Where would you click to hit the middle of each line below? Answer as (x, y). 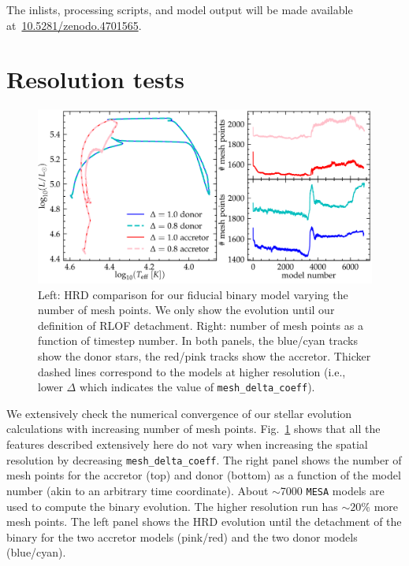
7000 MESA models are (332, 490)
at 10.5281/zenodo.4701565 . (74, 25)
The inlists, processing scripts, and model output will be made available (180, 9)
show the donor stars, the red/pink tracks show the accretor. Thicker (204, 355)
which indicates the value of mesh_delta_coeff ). (197, 387)
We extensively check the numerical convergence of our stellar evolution (179, 413)
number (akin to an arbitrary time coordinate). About (138, 490)
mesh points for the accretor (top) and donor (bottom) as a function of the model (204, 475)
